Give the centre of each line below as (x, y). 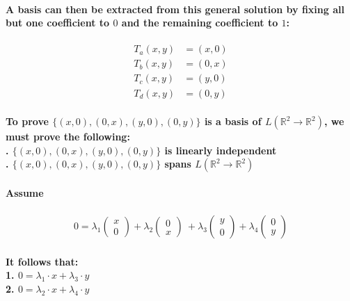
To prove (27, 121)
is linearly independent (221, 150)
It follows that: (42, 261)
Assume (25, 192)
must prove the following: (68, 137)
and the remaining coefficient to (200, 23)
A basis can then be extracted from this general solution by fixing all (175, 9)
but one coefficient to (58, 23)
